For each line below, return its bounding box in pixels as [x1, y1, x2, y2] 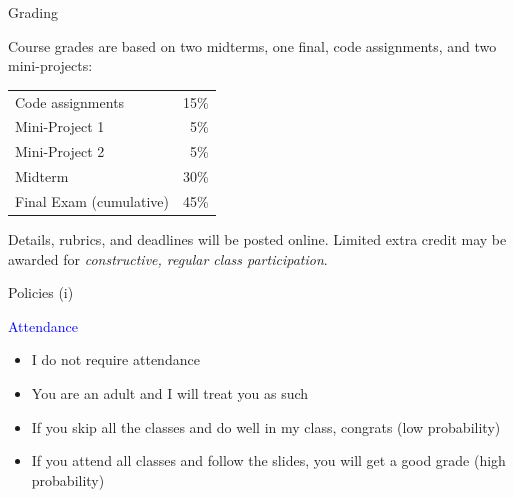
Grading [8, 2, 58, 22]
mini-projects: [8, 55, 93, 76]
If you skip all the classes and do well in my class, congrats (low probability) [31, 416, 501, 437]
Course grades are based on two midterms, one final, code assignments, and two [8, 35, 497, 56]
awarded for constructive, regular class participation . [8, 248, 328, 269]
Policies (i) [8, 282, 74, 303]
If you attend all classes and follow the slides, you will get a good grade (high [31, 450, 506, 471]
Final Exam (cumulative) [15, 190, 170, 211]
